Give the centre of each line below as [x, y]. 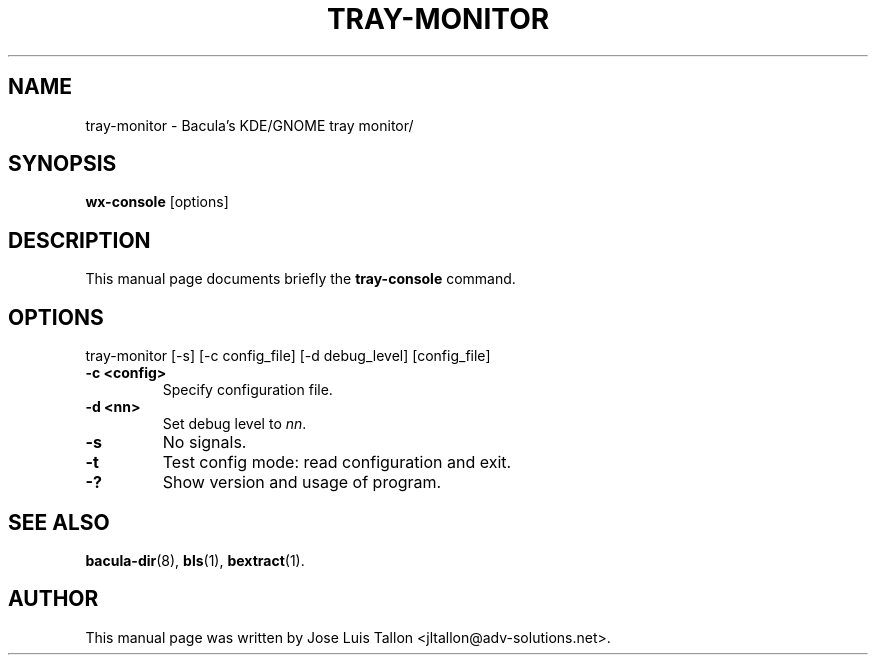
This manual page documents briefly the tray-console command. [300, 279]
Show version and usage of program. [302, 482]
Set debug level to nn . [234, 424]
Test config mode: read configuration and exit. [337, 462]
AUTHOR [53, 599]
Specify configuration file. [247, 390]
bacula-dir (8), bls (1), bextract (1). [195, 560]
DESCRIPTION [79, 240]
